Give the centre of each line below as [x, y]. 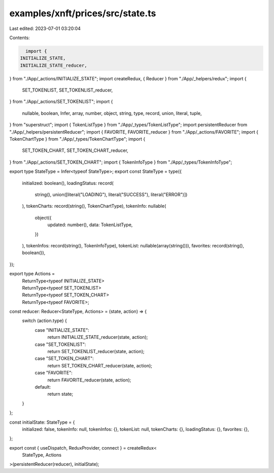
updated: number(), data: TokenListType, [90, 225]
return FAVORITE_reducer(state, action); [89, 380]
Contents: [20, 38]
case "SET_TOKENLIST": [60, 344]
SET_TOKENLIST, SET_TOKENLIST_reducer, [67, 90]
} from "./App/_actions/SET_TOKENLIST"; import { [61, 102]
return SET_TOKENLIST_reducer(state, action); [96, 352]
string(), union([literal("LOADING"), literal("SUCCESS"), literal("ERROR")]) [111, 194]
